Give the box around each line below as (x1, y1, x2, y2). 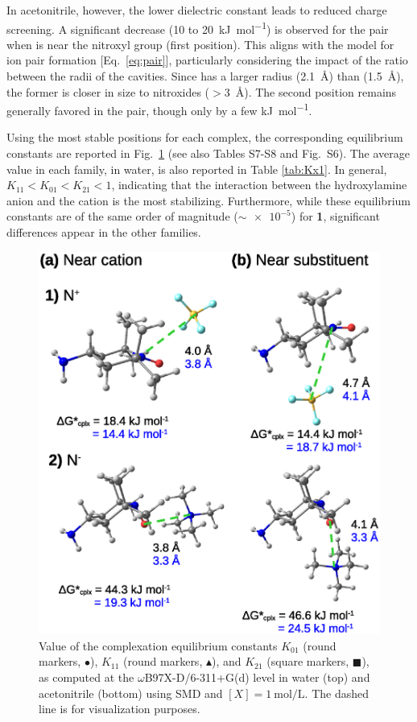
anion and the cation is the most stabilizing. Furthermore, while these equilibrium (6, 192, 411, 208)
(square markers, (266, 653, 349, 670)
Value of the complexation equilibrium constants (39, 637, 278, 654)
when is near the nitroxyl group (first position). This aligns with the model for (6, 35, 394, 52)
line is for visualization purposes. (39, 700, 200, 717)
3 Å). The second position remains (224, 83, 397, 100)
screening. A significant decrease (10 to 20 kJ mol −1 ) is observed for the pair (6, 18, 389, 37)
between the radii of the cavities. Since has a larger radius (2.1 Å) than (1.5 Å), (6, 68, 404, 85)
